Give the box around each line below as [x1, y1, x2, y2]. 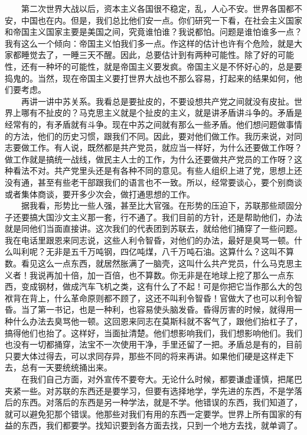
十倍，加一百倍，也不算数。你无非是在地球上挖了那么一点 [62, 268, 286, 281]
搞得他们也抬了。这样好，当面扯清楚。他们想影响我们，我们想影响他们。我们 [5, 326, 302, 339]
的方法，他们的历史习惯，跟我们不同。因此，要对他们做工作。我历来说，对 [5, 129, 294, 142]
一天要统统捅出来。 [37, 361, 112, 374]
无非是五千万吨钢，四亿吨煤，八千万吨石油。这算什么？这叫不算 [45, 245, 294, 258]
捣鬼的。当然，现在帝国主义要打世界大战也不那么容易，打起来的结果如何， [5, 72, 294, 84]
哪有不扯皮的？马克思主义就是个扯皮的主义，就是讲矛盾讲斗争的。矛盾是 [21, 106, 302, 119]
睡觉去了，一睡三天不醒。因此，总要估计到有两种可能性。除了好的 [21, 48, 277, 61]
